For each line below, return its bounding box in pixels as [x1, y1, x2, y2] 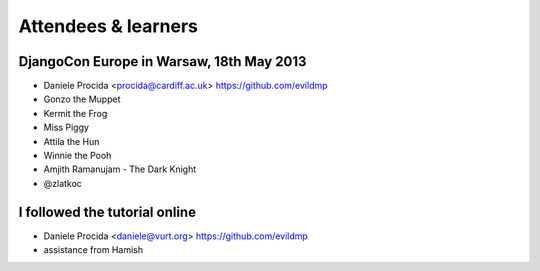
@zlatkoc [43, 177, 82, 189]
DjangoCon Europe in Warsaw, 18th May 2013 [18, 53, 307, 70]
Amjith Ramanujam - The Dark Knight [43, 163, 197, 175]
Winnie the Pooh [43, 150, 112, 162]
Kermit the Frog [43, 107, 108, 119]
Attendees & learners [18, 15, 199, 37]
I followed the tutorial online [18, 203, 197, 220]
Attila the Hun [43, 135, 100, 147]
